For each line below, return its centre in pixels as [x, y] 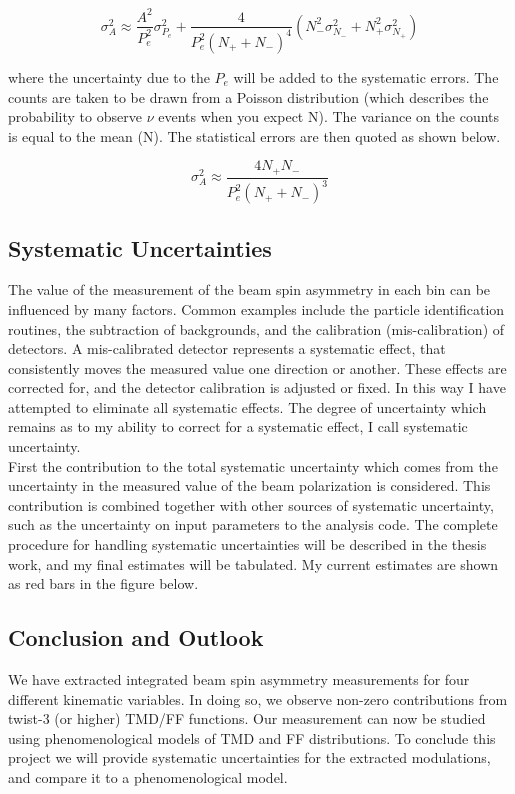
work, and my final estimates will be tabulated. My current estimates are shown [253, 563]
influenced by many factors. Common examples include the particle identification [256, 308]
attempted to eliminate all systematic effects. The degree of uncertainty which [247, 406]
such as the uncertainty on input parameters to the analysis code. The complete [253, 524]
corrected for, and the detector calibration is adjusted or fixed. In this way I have [257, 387]
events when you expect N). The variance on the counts [329, 116]
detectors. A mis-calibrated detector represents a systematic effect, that [227, 348]
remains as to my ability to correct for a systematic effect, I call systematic [238, 426]
